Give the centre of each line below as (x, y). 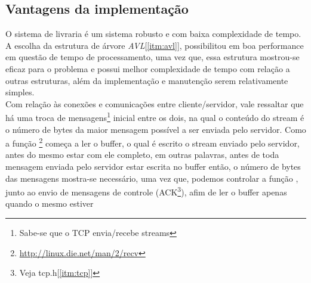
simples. (20, 92)
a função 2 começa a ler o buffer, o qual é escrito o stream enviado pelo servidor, (153, 142)
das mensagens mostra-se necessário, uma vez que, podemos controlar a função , (152, 178)
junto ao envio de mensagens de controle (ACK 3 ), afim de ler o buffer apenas (146, 191)
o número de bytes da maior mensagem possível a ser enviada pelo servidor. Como (156, 129)
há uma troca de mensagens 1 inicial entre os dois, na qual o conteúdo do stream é (155, 117)
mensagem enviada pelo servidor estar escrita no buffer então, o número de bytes (153, 167)
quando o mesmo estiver (50, 203)
